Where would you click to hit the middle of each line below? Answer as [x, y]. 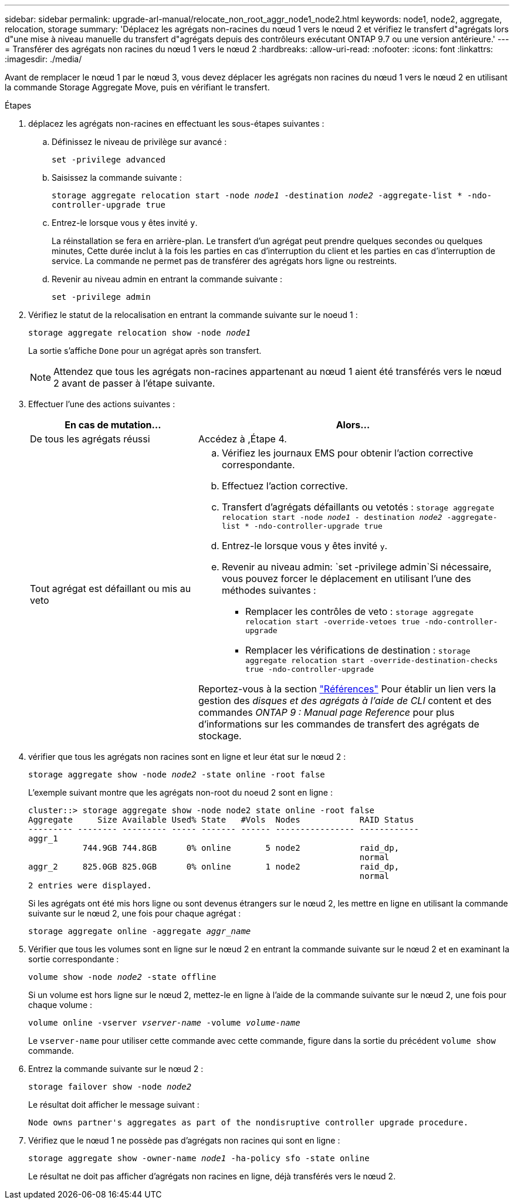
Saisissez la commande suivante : [117, 177]
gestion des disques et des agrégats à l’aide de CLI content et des [345, 701]
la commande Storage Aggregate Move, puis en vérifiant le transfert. [137, 87]
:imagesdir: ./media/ [43, 59]
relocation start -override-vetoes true [332, 622]
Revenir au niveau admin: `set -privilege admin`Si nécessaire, [356, 567]
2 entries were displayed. [90, 885]
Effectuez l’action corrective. [285, 486]
